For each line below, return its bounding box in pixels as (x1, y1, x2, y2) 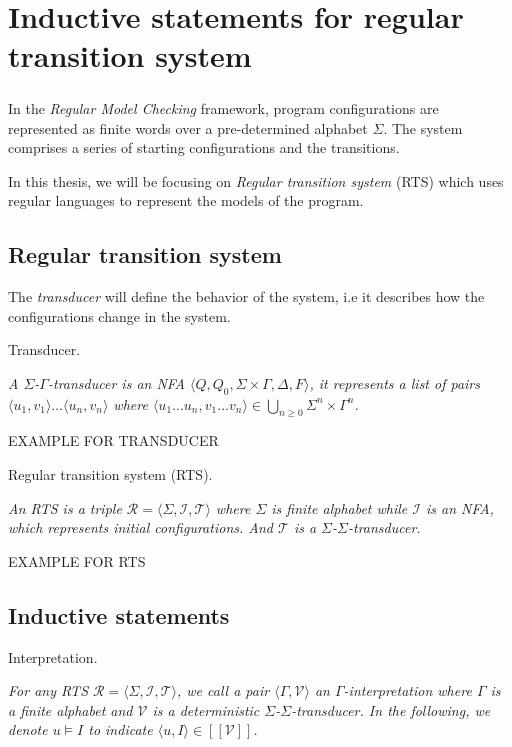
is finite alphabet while (271, 497, 408, 518)
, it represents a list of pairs (309, 372, 481, 393)
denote (8, 719, 48, 740)
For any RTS (8, 680, 88, 701)
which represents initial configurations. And (8, 517, 273, 538)
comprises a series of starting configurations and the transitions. (8, 137, 400, 158)
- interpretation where (343, 680, 472, 701)
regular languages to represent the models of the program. (8, 190, 364, 211)
